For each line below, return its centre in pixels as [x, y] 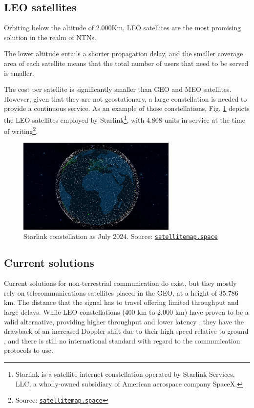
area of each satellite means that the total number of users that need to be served [126, 63]
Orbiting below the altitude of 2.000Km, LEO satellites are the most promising [123, 28]
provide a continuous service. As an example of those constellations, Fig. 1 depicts [127, 108]
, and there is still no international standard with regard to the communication [122, 340]
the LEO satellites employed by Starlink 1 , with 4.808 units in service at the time [125, 119]
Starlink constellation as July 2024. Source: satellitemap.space [121, 236]
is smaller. [19, 73]
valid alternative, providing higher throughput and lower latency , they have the [124, 321]
